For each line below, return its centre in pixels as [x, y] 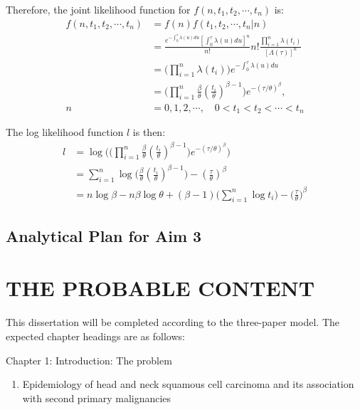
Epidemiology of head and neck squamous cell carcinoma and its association [188, 384]
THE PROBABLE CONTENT [160, 288]
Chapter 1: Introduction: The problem [89, 360]
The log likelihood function [65, 132]
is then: [149, 132]
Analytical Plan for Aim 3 [104, 235]
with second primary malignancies [97, 398]
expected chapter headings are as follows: [95, 336]
